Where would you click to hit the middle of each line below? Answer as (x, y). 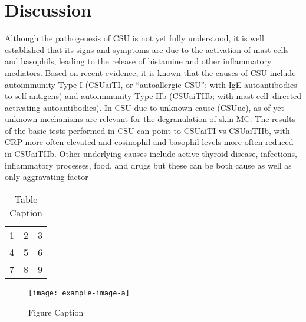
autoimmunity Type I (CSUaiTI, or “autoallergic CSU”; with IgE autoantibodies (151, 84)
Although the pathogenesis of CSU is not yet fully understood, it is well (134, 38)
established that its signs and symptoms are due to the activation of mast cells (147, 49)
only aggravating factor (47, 177)
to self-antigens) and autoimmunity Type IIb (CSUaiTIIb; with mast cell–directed (153, 96)
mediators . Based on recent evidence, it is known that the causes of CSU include (150, 72)
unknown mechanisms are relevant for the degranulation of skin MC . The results (150, 119)
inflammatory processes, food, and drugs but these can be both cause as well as (148, 165)
